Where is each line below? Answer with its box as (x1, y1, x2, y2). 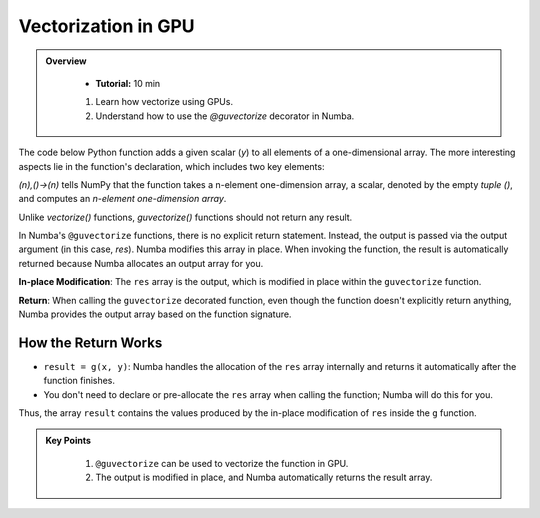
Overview (45, 55, 87, 67)
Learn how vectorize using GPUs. (95, 96, 234, 108)
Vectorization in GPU (18, 15, 195, 37)
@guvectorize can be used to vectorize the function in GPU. (95, 457, 349, 469)
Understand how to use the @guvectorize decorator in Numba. (95, 110, 355, 122)
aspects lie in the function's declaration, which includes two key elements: (18, 160, 325, 172)
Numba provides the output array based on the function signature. (18, 308, 292, 320)
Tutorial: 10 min (95, 77, 161, 89)
